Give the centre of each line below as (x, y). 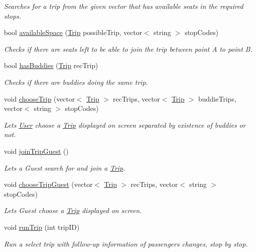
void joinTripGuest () (36, 151)
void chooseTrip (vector (39, 98)
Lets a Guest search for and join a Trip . (65, 167)
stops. (13, 16)
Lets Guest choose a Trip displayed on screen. (73, 210)
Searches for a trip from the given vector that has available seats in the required (124, 6)
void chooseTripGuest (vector (48, 184)
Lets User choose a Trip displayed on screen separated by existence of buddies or (125, 125)
